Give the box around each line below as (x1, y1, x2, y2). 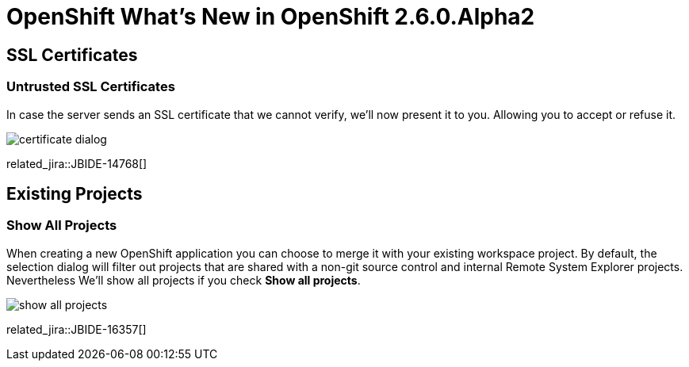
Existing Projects (6, 183, 143, 204)
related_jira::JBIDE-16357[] (6, 322, 147, 336)
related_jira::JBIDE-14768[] (6, 156, 147, 170)
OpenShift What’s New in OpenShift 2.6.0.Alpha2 (6, 3, 535, 30)
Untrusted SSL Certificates (6, 78, 175, 95)
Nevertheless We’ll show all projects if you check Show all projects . (6, 273, 361, 287)
